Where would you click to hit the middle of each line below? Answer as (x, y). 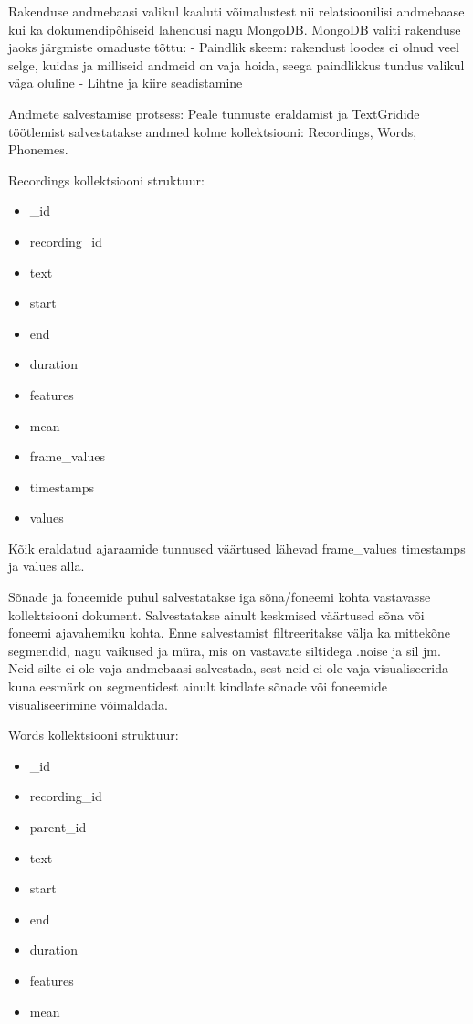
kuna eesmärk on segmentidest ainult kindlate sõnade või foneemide (198, 686)
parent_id (58, 827)
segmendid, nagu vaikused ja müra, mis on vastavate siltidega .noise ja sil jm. (225, 650)
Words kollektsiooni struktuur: (94, 735)
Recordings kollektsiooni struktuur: (106, 179)
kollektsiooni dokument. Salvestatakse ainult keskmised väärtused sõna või (216, 614)
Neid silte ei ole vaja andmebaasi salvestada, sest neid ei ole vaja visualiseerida (229, 668)
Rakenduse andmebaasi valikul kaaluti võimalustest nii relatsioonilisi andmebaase (236, 11)
